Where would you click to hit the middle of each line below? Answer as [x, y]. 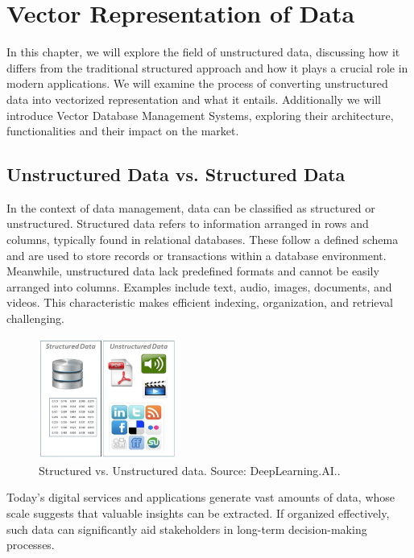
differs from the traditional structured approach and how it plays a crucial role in [207, 67]
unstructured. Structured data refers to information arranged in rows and [188, 223]
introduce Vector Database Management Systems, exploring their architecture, [200, 115]
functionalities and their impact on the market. [123, 131]
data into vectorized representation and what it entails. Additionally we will [194, 99]
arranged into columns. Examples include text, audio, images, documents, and [199, 286]
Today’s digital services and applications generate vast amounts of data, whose [201, 497]
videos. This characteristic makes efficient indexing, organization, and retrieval [200, 302]
